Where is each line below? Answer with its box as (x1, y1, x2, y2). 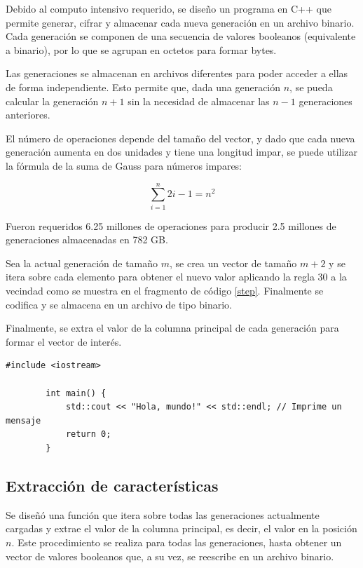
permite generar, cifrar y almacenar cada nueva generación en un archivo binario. (6, 15, 355, 29)
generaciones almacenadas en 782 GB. (6, 232, 168, 247)
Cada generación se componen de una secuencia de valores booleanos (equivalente (6, 29, 356, 43)
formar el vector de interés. (6, 334, 122, 349)
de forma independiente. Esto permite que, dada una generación (6, 79, 281, 94)
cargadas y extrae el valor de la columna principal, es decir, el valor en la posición (6, 521, 357, 536)
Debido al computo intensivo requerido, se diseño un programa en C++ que (6, 1, 331, 15)
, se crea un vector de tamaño (170, 255, 297, 270)
